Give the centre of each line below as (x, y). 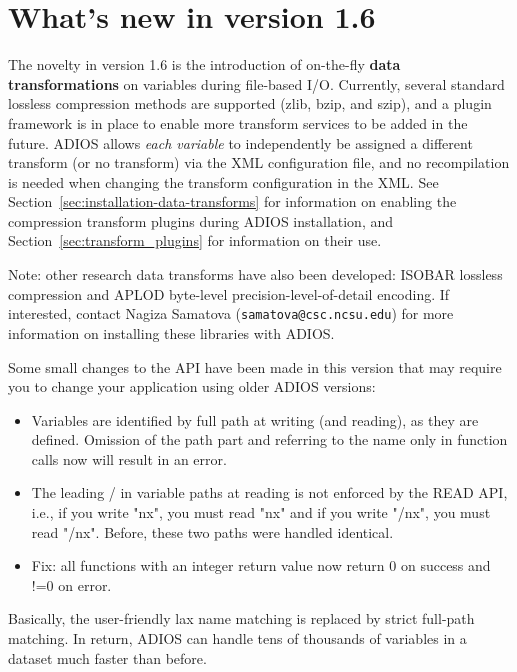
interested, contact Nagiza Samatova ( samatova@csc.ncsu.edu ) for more (231, 313)
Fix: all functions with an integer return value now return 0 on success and (261, 565)
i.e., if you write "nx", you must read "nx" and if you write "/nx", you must (261, 512)
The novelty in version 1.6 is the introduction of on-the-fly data (204, 64)
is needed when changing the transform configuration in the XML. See (223, 181)
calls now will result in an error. (129, 458)
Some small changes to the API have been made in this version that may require (255, 366)
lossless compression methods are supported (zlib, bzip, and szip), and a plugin (250, 103)
